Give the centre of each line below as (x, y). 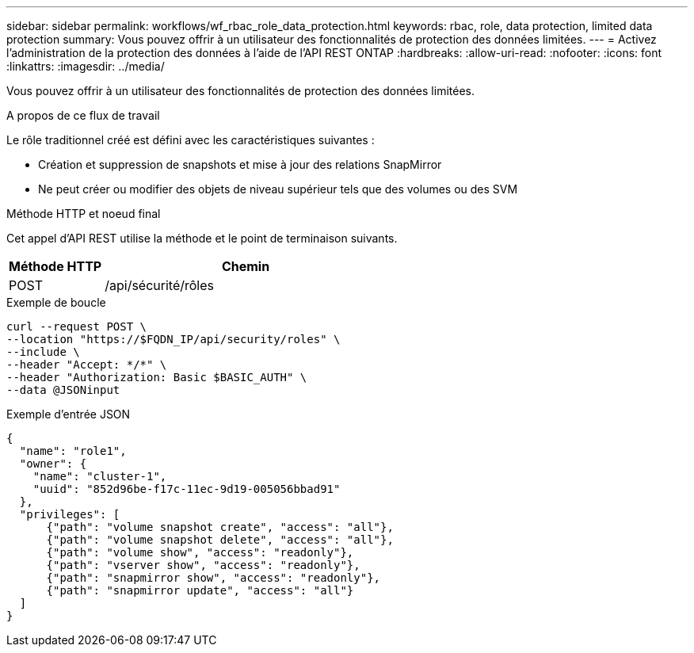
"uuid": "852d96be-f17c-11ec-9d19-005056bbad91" (187, 489)
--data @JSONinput (63, 390)
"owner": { (53, 464)
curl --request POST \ (77, 326)
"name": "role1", (73, 451)
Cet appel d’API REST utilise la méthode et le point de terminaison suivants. (202, 238)
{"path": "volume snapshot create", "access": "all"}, (220, 527)
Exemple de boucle (56, 302)
